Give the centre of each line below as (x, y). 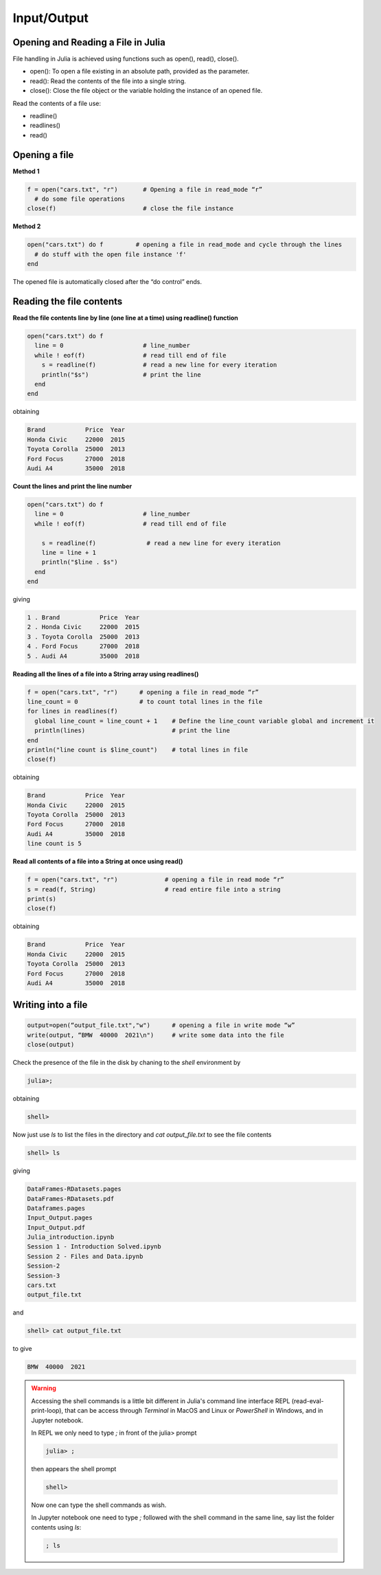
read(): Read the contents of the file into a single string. (108, 81)
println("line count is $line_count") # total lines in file (138, 750)
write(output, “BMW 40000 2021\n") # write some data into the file (156, 1035)
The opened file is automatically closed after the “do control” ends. (107, 282)
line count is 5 (55, 844)
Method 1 (26, 171)
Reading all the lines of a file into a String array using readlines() (106, 674)
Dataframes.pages (56, 1208)
